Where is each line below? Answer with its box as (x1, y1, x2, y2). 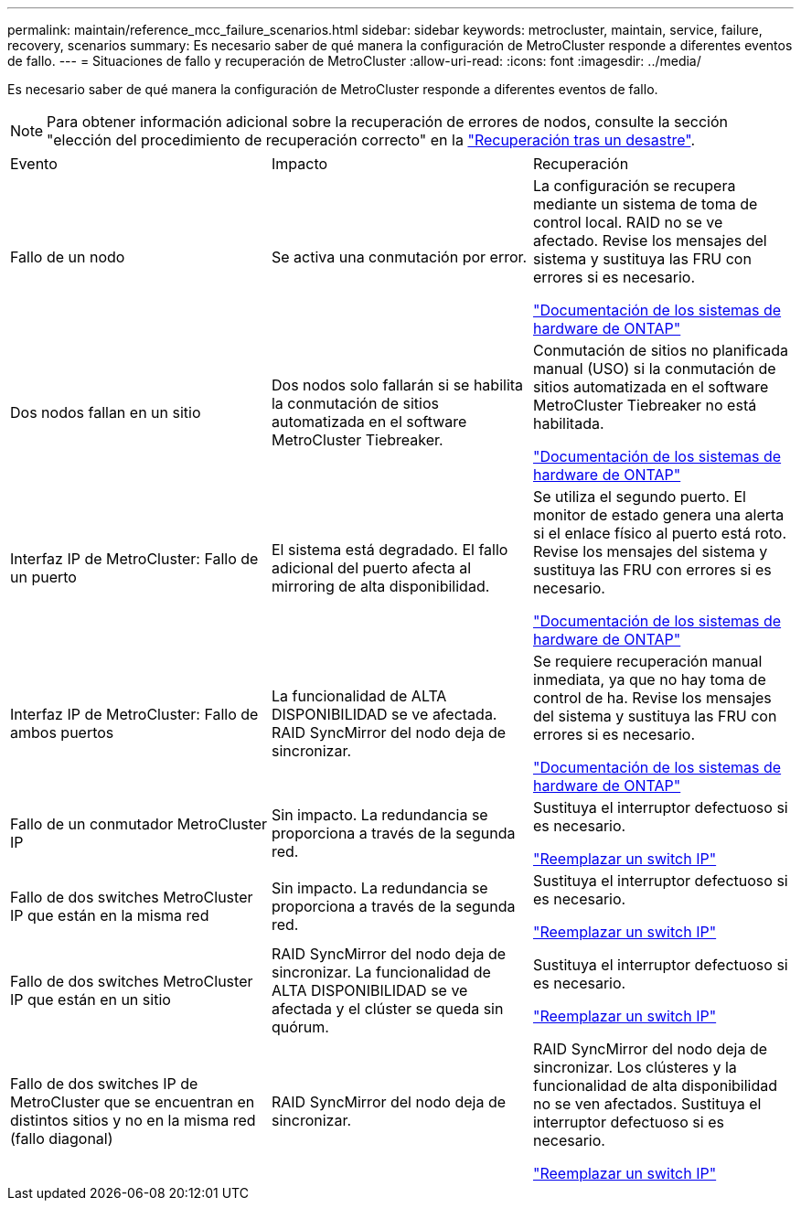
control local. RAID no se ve (532, 213, 723, 231)
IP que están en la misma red (10, 906, 209, 925)
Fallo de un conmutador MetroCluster (10, 815, 268, 833)
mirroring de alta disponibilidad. (271, 577, 490, 595)
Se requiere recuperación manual (532, 652, 763, 670)
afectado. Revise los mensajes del (532, 231, 767, 250)
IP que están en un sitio (10, 990, 171, 1009)
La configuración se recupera (532, 176, 736, 195)
